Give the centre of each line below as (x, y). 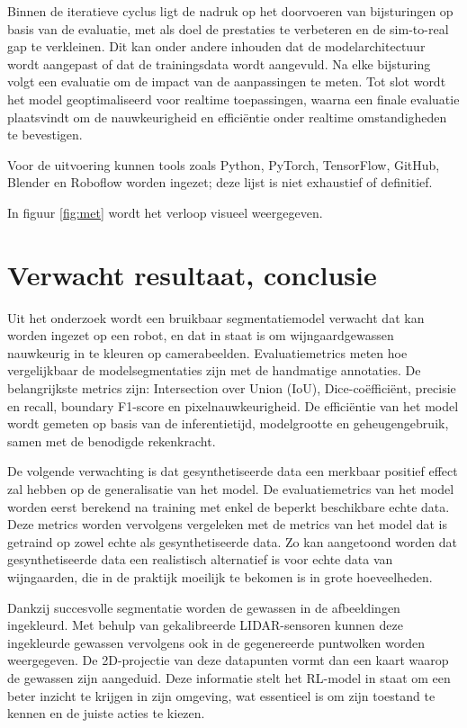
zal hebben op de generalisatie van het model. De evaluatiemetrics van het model (231, 489)
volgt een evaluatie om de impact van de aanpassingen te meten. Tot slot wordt (227, 81)
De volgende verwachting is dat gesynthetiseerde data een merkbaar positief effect (233, 471)
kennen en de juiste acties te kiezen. (106, 713)
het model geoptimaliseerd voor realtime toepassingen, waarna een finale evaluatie (233, 99)
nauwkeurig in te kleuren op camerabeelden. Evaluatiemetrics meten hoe (207, 352)
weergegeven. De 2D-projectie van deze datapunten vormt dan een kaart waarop (228, 660)
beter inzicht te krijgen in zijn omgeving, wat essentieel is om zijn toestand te (221, 695)
